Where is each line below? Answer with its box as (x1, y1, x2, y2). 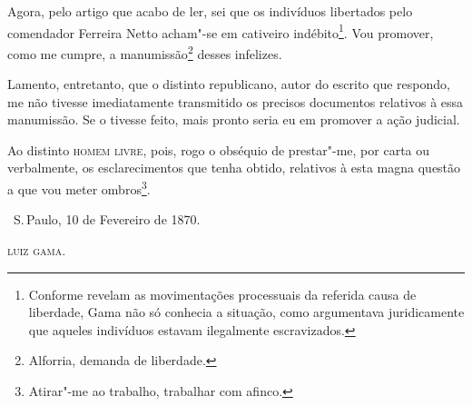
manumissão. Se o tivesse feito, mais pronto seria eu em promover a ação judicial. (7, 110, 460, 129)
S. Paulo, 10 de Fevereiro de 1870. (13, 210, 201, 229)
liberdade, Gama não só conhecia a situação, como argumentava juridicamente (28, 302, 465, 322)
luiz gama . (7, 240, 66, 259)
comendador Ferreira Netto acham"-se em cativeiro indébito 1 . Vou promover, (7, 20, 434, 42)
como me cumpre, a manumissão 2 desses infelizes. (7, 41, 282, 63)
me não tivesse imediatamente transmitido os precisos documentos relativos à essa (7, 92, 464, 111)
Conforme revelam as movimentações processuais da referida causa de (28, 284, 417, 303)
